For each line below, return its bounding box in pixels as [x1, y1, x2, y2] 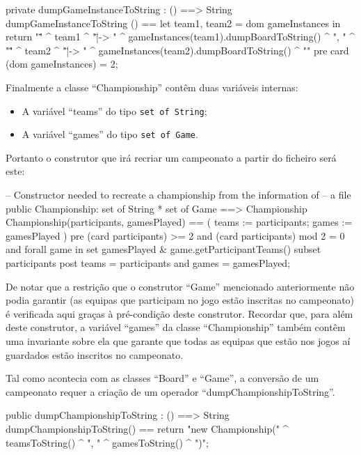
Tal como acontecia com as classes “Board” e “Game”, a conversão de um [6, 371, 319, 385]
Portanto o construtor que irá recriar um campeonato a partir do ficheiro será [6, 150, 337, 164]
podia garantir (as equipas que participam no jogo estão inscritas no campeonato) [6, 293, 355, 307]
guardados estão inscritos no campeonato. [6, 347, 184, 362]
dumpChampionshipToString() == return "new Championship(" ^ [6, 421, 289, 435]
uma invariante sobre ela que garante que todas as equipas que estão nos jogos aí [6, 334, 351, 348]
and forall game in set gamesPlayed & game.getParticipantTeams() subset [6, 242, 321, 256]
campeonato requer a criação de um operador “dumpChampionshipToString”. [6, 384, 335, 399]
